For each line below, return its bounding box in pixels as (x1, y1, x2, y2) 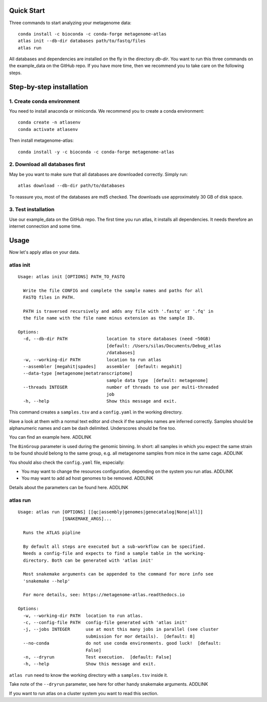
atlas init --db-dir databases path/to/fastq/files (18, 38, 146, 44)
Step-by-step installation (9, 83, 89, 91)
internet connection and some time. (9, 223, 82, 229)
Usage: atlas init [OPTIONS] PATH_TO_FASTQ (18, 274, 125, 279)
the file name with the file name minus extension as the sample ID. (23, 315, 195, 321)
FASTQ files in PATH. (23, 294, 76, 300)
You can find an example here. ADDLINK (9, 434, 91, 440)
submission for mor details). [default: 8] (86, 633, 195, 639)
